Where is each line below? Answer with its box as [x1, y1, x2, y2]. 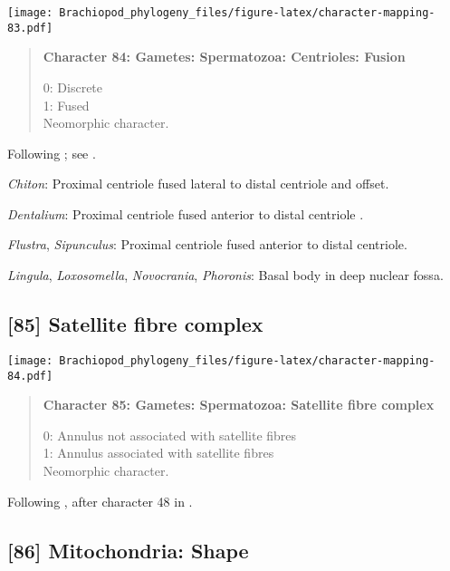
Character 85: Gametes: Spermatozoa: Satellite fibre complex [43, 395, 435, 414]
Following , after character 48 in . [7, 491, 193, 510]
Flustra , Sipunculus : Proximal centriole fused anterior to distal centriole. [7, 235, 407, 254]
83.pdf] [7, 21, 53, 34]
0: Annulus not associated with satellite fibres [43, 425, 297, 444]
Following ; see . [7, 143, 96, 162]
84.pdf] [7, 369, 53, 382]
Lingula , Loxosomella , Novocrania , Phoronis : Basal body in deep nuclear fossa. [7, 266, 444, 285]
